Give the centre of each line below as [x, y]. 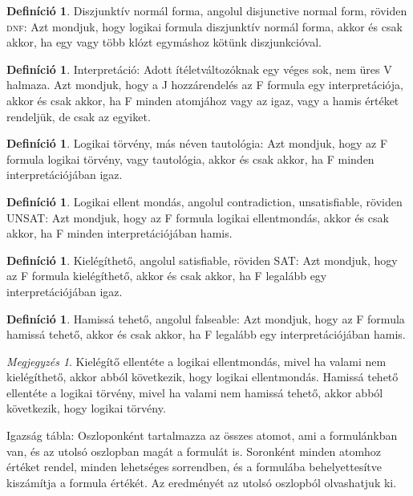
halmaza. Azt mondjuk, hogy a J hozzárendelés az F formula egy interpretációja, [205, 85]
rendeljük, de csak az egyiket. [79, 116]
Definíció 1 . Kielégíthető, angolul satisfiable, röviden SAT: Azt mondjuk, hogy [202, 260]
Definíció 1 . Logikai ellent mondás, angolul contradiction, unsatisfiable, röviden [204, 201]
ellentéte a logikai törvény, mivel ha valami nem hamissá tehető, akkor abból [195, 392]
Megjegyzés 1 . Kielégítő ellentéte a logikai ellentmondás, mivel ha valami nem [196, 361]
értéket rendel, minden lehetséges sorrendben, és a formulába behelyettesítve [194, 467]
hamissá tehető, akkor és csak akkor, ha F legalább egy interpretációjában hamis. [206, 334]
